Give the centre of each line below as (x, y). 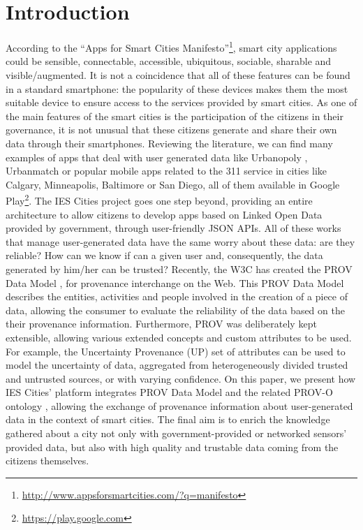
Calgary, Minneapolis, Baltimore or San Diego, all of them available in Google (173, 184)
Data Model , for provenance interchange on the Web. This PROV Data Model (175, 282)
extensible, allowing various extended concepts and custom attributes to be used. (179, 337)
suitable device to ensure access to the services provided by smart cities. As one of (181, 102)
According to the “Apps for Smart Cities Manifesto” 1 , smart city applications (171, 46)
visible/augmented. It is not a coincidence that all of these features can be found (178, 74)
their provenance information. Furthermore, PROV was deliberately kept (161, 324)
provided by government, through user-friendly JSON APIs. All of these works (173, 228)
